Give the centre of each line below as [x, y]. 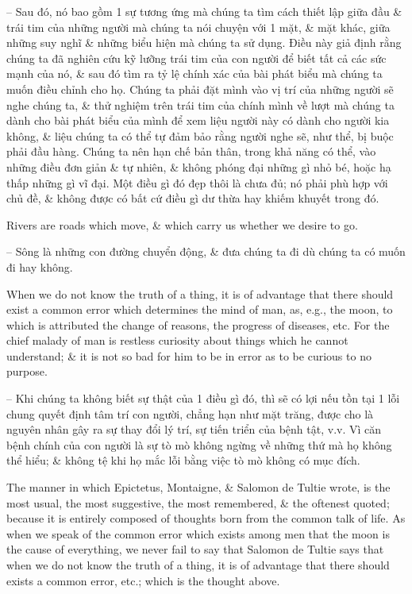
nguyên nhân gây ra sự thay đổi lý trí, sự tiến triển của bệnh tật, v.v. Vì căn [194, 429]
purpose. [27, 371]
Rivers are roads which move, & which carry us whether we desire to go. [182, 224]
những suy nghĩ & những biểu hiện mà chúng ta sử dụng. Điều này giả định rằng [204, 42]
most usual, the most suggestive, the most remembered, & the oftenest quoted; [198, 502]
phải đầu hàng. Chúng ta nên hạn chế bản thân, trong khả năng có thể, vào [191, 151]
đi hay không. [40, 266]
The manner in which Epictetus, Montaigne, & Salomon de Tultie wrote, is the [198, 487]
